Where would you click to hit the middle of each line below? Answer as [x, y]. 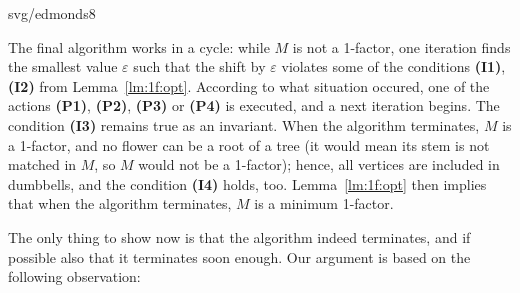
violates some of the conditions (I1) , [393, 66]
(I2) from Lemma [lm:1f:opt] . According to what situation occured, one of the [249, 85]
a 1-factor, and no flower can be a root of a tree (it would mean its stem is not [249, 144]
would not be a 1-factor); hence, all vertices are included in [319, 164]
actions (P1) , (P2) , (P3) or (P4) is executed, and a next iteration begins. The [254, 105]
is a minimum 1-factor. [324, 203]
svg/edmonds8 [52, 13]
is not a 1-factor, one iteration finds [401, 46]
